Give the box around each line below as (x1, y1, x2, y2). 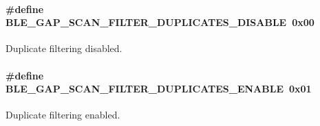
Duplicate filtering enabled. (6, 108, 120, 122)
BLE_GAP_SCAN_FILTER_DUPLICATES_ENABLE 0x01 (6, 81, 312, 96)
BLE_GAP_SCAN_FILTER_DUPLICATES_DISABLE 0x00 (6, 15, 314, 29)
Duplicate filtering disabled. (6, 41, 122, 55)
